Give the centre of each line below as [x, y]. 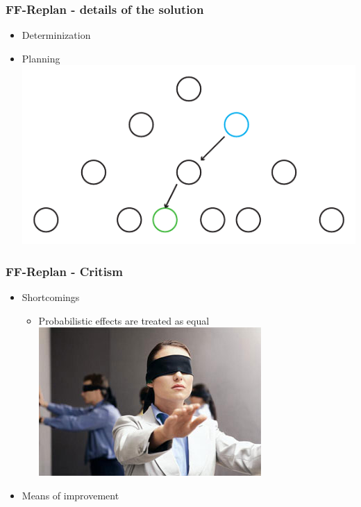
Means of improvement [70, 495]
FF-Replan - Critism [64, 271]
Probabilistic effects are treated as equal [124, 320]
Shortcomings [51, 297]
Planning [41, 58]
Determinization [56, 35]
